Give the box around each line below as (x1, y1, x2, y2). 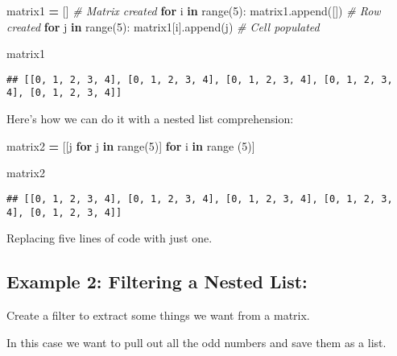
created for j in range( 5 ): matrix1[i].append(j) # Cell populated (6, 18, 320, 35)
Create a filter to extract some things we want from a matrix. (6, 306, 310, 323)
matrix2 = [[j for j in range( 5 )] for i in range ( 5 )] (6, 137, 255, 154)
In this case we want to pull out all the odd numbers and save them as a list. (6, 333, 387, 350)
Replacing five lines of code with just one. (6, 230, 213, 246)
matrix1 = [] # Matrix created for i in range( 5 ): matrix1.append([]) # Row (6, 2, 381, 19)
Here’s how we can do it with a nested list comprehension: (6, 110, 294, 127)
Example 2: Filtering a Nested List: (6, 269, 308, 294)
